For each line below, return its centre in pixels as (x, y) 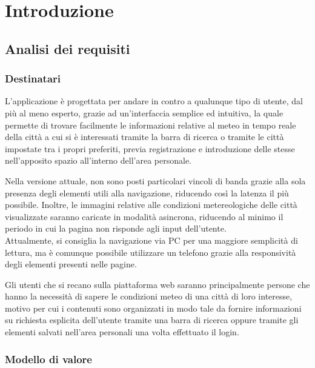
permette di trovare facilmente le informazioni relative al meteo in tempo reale (151, 125)
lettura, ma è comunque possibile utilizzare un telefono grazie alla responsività (151, 252)
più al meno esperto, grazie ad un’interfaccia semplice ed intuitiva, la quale (144, 112)
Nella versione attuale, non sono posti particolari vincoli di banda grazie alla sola (155, 180)
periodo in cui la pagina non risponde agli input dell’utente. (116, 228)
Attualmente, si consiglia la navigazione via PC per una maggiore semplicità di (151, 240)
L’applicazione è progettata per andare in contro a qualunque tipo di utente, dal (154, 101)
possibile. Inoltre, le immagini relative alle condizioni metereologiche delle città (151, 205)
